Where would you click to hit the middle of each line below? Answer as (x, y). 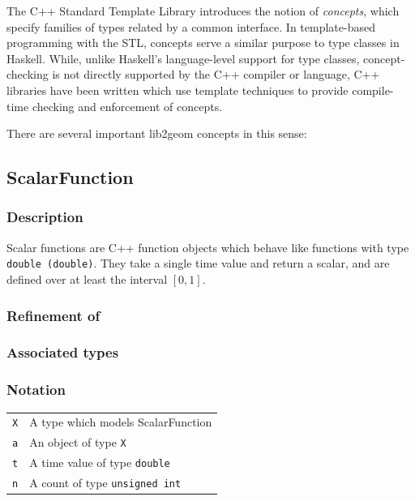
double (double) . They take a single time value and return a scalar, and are (198, 263)
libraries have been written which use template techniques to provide (178, 90)
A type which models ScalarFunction (121, 422)
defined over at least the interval (87, 279)
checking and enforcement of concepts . (127, 106)
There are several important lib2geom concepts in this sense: (157, 133)
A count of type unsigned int (105, 482)
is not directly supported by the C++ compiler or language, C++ (216, 74)
